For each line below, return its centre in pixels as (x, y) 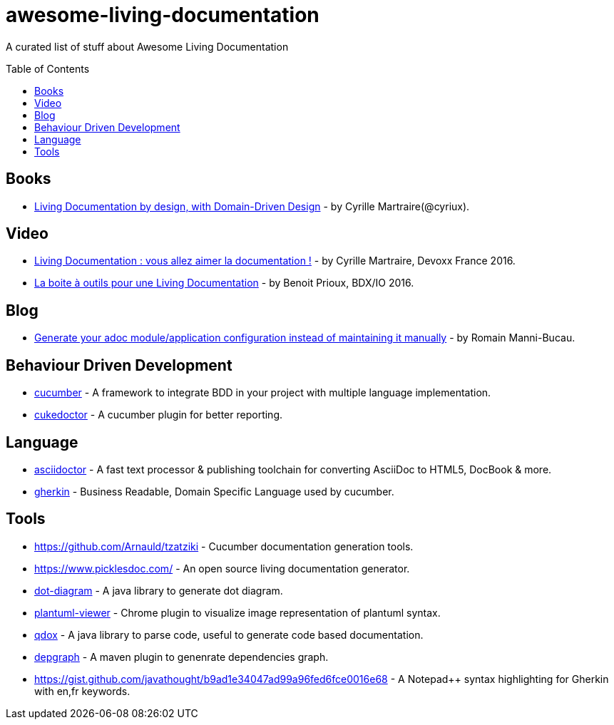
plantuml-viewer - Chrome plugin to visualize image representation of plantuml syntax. (237, 612)
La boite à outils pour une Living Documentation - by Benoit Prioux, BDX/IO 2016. (224, 283)
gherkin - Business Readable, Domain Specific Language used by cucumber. (214, 491)
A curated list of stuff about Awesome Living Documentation (147, 46)
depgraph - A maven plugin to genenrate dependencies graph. (181, 657)
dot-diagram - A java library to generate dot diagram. (159, 590)
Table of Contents (48, 68)
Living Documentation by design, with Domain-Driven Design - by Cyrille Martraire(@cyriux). (252, 206)
